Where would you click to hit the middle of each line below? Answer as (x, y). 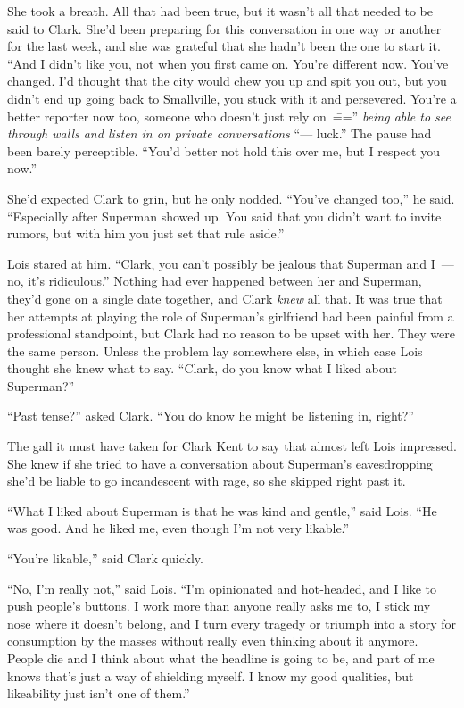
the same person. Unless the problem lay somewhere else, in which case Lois (215, 350)
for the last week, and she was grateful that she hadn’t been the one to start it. (224, 46)
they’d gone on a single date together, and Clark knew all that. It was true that (225, 298)
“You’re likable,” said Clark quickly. (105, 558)
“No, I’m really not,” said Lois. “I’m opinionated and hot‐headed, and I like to (222, 588)
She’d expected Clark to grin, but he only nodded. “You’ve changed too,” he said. (231, 198)
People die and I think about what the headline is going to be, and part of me (221, 658)
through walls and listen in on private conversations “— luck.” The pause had (220, 133)
